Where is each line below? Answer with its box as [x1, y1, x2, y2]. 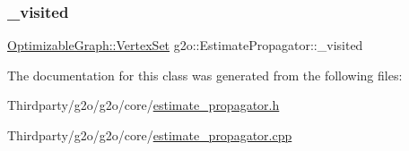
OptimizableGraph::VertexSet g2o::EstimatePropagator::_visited [7, 36, 363, 55]
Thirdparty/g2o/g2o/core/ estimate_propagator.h [7, 96, 280, 114]
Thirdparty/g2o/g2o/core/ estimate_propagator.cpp [7, 126, 292, 144]
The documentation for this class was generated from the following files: [7, 65, 403, 84]
